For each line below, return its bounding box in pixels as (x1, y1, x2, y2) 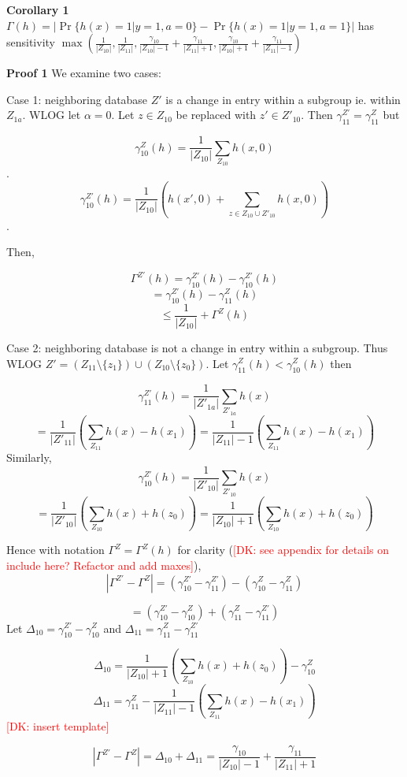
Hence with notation (6, 541, 105, 558)
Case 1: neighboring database (6, 91, 148, 107)
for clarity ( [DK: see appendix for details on (177, 541, 390, 558)
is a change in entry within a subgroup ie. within (165, 91, 401, 107)
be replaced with (176, 106, 257, 123)
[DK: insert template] (6, 718, 109, 734)
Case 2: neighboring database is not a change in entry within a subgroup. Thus (6, 339, 388, 355)
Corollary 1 (6, 2, 69, 17)
